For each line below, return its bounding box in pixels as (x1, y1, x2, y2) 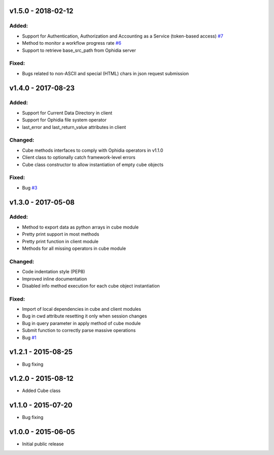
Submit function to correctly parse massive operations (22, 328, 136, 334)
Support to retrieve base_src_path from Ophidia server (22, 47, 136, 53)
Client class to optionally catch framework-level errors (22, 154, 135, 160)
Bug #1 (22, 334, 37, 340)
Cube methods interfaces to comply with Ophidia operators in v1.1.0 (22, 147, 163, 153)
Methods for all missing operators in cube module (22, 245, 126, 251)
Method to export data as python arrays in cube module (22, 224, 139, 230)
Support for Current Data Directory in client (22, 110, 113, 116)
